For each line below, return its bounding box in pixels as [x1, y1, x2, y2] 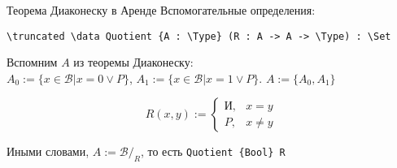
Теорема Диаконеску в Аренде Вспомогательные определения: [7, 2, 316, 18]
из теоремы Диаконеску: [73, 54, 194, 71]
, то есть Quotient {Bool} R [140, 143, 286, 160]
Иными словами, [7, 143, 89, 160]
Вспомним [7, 54, 58, 71]
